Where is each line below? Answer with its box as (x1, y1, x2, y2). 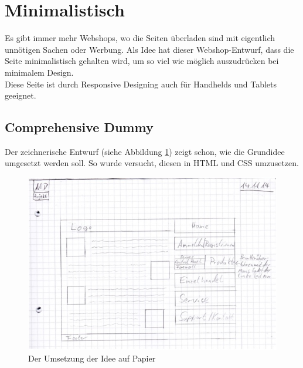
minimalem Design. (5, 66, 74, 78)
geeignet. (5, 89, 36, 102)
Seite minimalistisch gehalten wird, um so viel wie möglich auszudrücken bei (5, 55, 279, 67)
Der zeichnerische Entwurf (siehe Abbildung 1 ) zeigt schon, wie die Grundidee (5, 145, 285, 157)
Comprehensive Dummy (5, 118, 154, 136)
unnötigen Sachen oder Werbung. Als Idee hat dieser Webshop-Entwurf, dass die (5, 43, 294, 55)
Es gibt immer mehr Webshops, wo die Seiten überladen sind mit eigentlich (5, 32, 275, 44)
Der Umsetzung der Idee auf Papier (28, 352, 156, 364)
